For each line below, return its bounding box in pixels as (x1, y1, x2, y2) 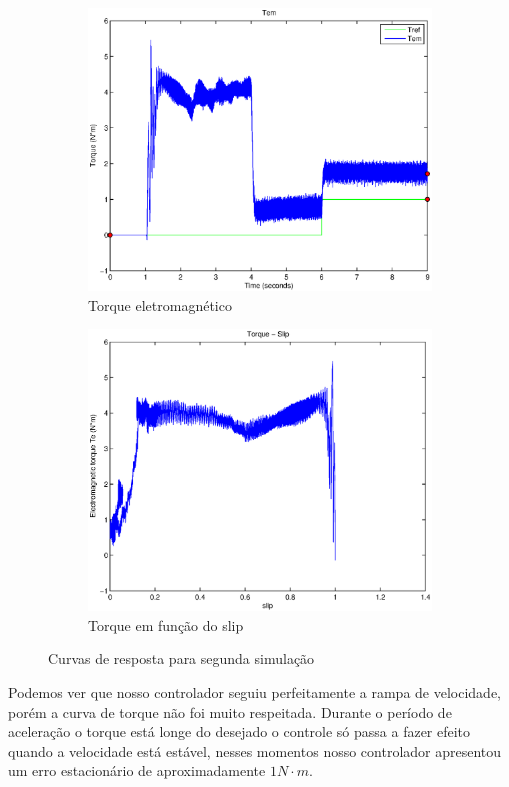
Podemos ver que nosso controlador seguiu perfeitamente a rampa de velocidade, (8, 682, 502, 702)
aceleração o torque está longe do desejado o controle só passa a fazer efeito (8, 721, 471, 742)
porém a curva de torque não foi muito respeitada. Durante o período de (8, 701, 452, 722)
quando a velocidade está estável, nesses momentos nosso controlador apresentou (8, 740, 502, 761)
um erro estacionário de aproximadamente (8, 760, 266, 781)
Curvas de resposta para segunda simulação (48, 648, 315, 669)
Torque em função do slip (88, 614, 244, 635)
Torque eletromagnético (88, 294, 232, 315)
